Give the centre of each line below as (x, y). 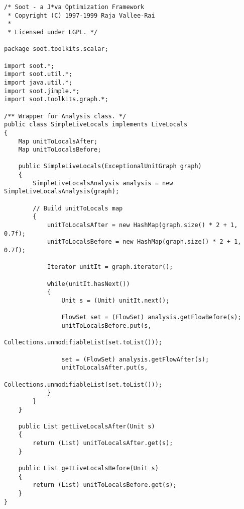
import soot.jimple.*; (42, 91)
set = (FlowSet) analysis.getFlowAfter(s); (135, 359)
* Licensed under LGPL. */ (53, 32)
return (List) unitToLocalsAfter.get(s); (103, 443)
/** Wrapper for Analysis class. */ (65, 116)
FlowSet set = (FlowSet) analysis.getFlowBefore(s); (151, 317)
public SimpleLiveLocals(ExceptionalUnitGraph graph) (110, 166)
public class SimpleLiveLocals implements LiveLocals (96, 125)
